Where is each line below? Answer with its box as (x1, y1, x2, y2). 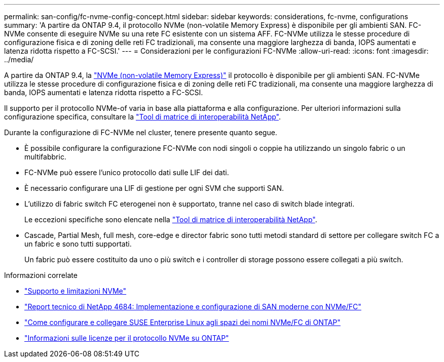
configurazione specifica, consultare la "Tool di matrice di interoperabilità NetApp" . (4, 112, 281, 121)
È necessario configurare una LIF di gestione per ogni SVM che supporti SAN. (24, 184, 284, 192)
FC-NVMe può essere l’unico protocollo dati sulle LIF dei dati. (24, 168, 229, 177)
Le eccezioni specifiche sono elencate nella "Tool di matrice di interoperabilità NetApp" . (24, 215, 317, 224)
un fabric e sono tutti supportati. (24, 239, 132, 248)
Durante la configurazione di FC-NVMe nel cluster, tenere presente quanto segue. (4, 128, 277, 137)
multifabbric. (24, 152, 66, 161)
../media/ (4, 55, 34, 64)
